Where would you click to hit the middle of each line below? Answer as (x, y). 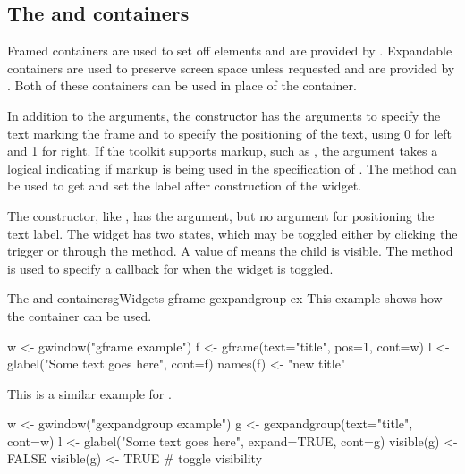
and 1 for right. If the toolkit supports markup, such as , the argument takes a (223, 151)
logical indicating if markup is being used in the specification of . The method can (232, 168)
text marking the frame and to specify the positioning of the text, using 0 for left (229, 133)
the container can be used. (80, 315)
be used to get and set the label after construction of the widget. (185, 186)
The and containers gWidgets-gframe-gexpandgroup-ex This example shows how (225, 298)
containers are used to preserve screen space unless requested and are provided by (231, 68)
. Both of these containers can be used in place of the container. (182, 85)
